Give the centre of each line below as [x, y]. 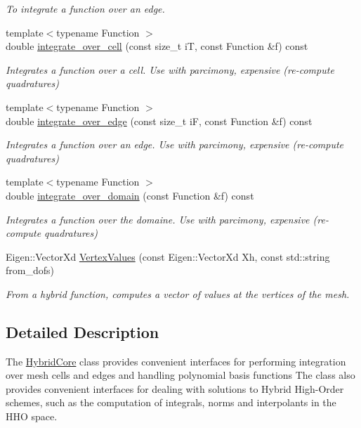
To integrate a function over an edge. [85, 8]
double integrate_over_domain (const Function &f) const [130, 195]
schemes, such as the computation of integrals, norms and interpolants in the [171, 402]
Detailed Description [83, 331]
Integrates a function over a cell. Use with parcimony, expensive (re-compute [170, 69]
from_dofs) [30, 270]
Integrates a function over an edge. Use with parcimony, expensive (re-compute [175, 144]
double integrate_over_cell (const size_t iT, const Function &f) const [157, 46]
